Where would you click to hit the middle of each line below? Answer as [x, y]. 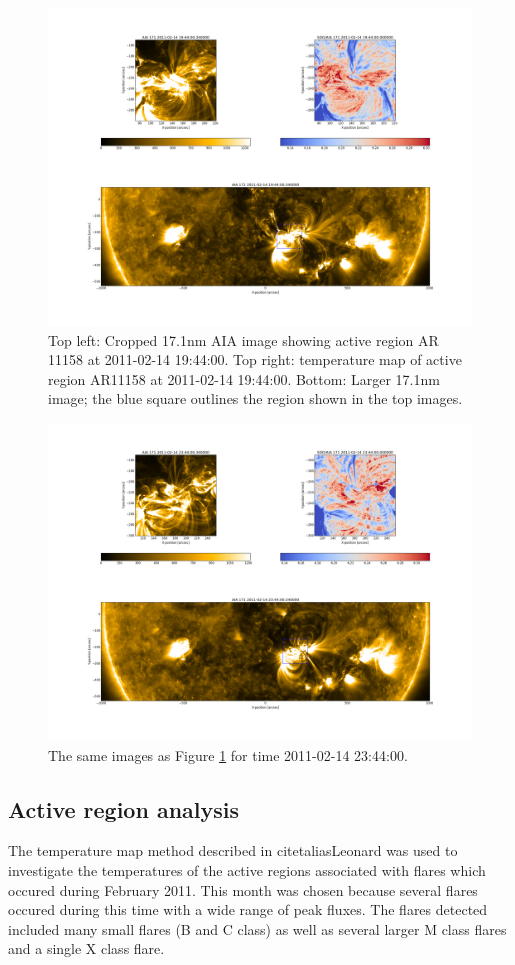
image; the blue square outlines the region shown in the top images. [255, 398]
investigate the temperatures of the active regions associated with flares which [247, 869]
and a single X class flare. [86, 948]
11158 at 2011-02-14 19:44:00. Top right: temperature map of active [255, 359]
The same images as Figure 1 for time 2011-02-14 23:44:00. [228, 754]
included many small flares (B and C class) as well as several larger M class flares [257, 928]
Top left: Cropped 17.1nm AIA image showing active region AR [243, 339]
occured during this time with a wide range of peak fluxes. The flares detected [248, 909]
